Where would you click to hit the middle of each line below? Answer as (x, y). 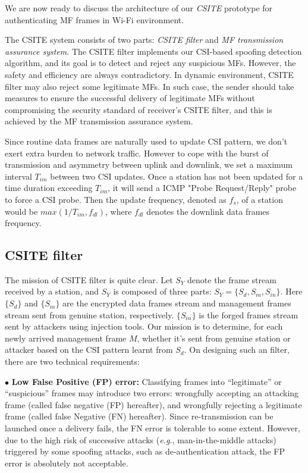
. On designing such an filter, (237, 350)
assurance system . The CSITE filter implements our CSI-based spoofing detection (153, 51)
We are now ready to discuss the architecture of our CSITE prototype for (139, 8)
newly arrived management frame (66, 338)
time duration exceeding (49, 188)
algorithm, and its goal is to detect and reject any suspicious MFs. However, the (150, 63)
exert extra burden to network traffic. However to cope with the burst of (137, 153)
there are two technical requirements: (72, 361)
